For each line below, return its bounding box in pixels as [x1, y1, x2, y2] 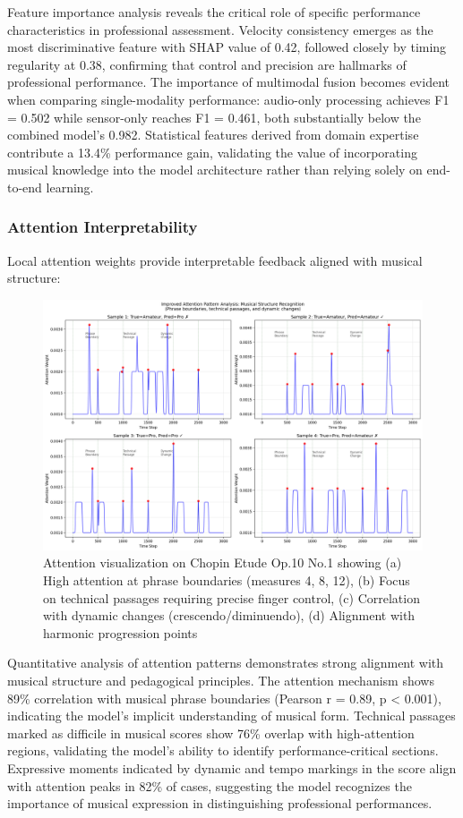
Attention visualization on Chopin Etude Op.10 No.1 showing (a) [43, 553, 402, 572]
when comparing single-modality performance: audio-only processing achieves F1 [7, 89, 450, 108]
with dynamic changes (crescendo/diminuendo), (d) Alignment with [43, 606, 416, 625]
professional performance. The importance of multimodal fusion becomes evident [7, 72, 450, 91]
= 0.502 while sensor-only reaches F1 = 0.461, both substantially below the [7, 107, 421, 126]
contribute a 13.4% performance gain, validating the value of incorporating [7, 142, 417, 161]
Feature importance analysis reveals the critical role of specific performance [7, 3, 421, 21]
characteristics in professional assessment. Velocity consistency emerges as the [7, 20, 433, 38]
